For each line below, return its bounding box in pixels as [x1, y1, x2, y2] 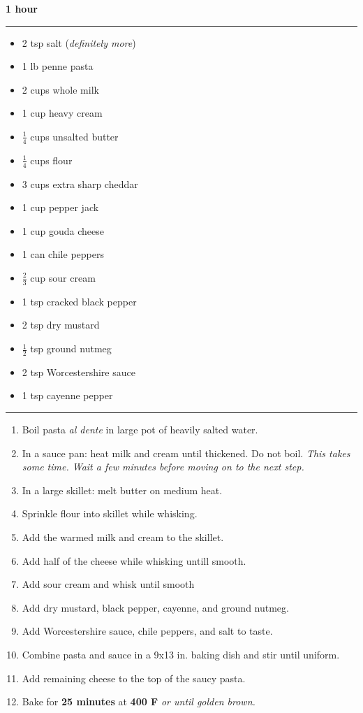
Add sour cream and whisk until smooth [22, 577, 195, 591]
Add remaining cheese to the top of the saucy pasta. [22, 670, 246, 685]
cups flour [30, 152, 73, 167]
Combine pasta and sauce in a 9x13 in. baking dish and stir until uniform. [22, 647, 340, 661]
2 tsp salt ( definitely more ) [22, 35, 136, 50]
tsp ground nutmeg [30, 341, 112, 356]
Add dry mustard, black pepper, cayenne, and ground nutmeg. [22, 600, 289, 614]
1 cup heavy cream [22, 106, 103, 120]
